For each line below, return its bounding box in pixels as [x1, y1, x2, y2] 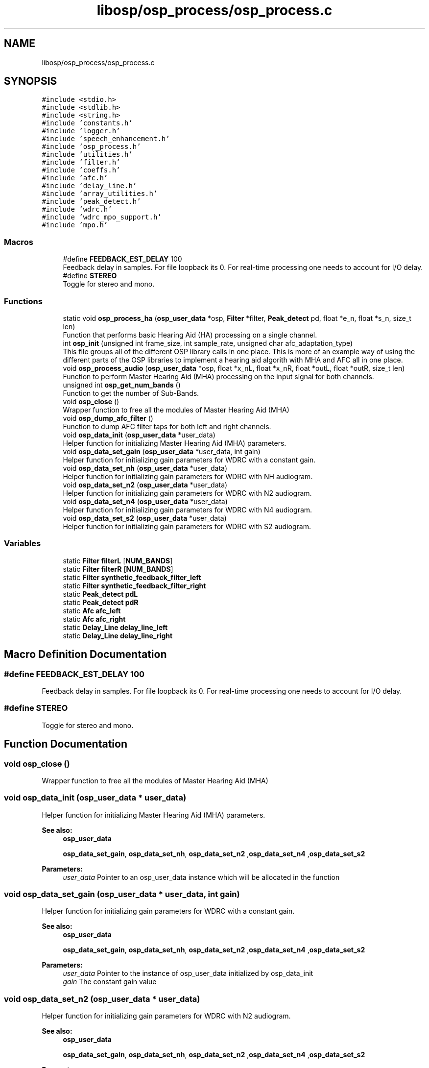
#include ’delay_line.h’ [42, 182, 137, 190]
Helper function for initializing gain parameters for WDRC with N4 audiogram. [63, 505, 312, 514]
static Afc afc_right [63, 614, 126, 623]
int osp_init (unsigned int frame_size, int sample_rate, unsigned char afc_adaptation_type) [63, 339, 353, 347]
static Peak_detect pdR [63, 598, 139, 607]
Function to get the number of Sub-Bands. [63, 388, 199, 397]
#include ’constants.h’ [42, 119, 133, 127]
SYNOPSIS [4, 75, 57, 88]
